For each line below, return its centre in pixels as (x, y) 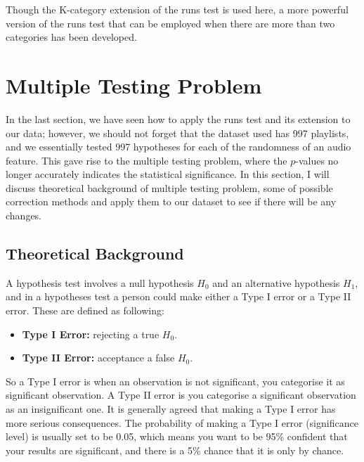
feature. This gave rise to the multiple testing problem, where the (147, 160)
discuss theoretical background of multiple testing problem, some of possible (169, 187)
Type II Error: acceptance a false (98, 358)
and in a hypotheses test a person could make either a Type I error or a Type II (178, 296)
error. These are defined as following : (85, 310)
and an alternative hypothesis (276, 282)
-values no (317, 160)
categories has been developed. (71, 37)
